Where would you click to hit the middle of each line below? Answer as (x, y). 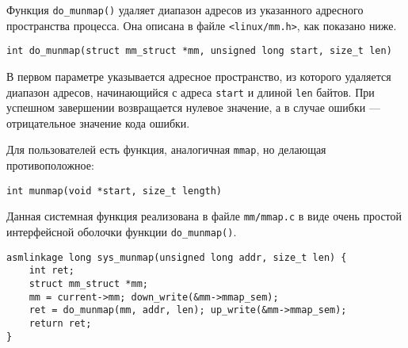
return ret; (60, 323)
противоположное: (50, 165)
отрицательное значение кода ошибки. (98, 122)
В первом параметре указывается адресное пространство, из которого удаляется (199, 76)
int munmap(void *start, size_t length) (114, 191)
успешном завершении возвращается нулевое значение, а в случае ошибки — (193, 107)
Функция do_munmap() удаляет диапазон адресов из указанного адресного (185, 10)
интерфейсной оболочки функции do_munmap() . (122, 231)
